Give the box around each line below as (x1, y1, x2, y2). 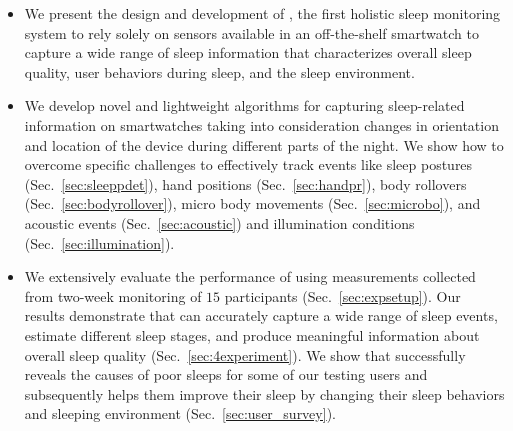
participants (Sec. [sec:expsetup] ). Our (224, 285, 461, 306)
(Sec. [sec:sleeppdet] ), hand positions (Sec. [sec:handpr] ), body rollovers (24, 173, 467, 194)
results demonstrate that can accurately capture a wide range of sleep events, (24, 305, 498, 326)
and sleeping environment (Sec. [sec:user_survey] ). (24, 403, 336, 424)
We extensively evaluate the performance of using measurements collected (24, 266, 476, 287)
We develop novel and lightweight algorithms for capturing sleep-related (24, 95, 465, 116)
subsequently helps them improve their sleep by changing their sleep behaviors (24, 383, 505, 404)
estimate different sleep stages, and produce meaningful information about (24, 324, 480, 345)
